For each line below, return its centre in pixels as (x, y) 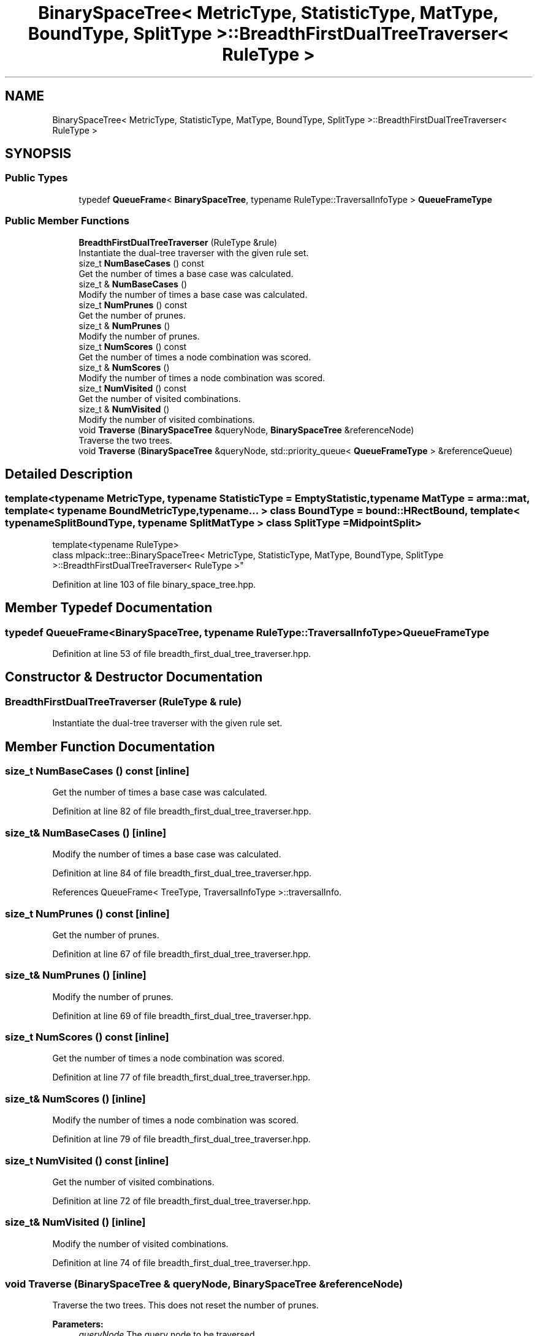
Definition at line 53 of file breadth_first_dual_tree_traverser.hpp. (182, 654)
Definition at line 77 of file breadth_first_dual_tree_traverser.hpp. (181, 1077)
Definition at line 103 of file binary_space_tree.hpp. (154, 584)
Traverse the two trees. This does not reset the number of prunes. (185, 1305)
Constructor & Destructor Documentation (134, 677)
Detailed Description (69, 474)
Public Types (36, 178)
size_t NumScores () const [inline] (87, 1037)
